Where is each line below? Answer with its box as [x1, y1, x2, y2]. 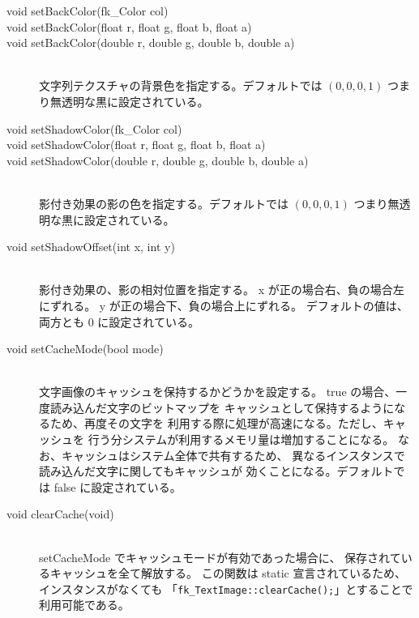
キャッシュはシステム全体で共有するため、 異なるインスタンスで [61, 446, 405, 463]
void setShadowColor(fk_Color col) [6, 120, 182, 137]
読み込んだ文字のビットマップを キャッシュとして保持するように [49, 399, 395, 416]
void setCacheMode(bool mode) [6, 340, 164, 357]
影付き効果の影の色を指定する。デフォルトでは [39, 194, 289, 211]
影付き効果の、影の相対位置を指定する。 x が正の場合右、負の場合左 [39, 281, 404, 298]
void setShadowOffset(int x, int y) [6, 238, 175, 255]
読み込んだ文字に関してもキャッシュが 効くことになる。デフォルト [39, 462, 394, 479]
